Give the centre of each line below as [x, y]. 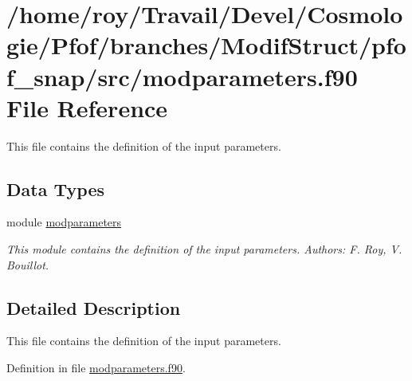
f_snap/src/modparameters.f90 [182, 76]
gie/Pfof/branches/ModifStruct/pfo [206, 45]
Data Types [55, 189]
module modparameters [64, 222]
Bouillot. [28, 264]
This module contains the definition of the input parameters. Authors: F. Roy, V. [204, 249]
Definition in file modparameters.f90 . [96, 368]
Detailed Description [94, 307]
